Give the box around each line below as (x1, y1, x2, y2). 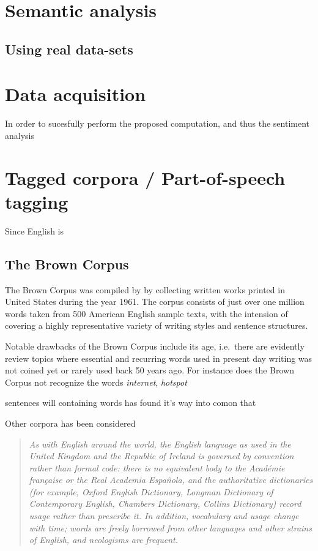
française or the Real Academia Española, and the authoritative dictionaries (29, 473, 313, 486)
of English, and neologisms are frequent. (29, 533, 178, 546)
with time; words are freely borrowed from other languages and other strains (29, 521, 312, 534)
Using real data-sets (5, 39, 133, 58)
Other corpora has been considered (5, 416, 136, 429)
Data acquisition (5, 81, 146, 107)
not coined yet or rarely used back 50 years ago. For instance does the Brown (5, 364, 295, 377)
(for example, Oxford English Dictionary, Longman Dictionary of (29, 485, 273, 498)
